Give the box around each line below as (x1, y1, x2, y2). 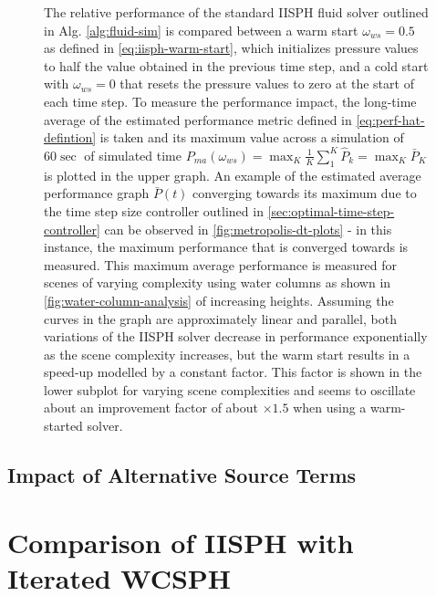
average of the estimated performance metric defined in (44, 110, 352, 129)
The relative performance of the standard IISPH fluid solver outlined (44, 3, 429, 21)
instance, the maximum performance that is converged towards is (44, 237, 409, 256)
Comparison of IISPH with (7, 523, 354, 560)
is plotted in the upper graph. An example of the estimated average (44, 165, 421, 184)
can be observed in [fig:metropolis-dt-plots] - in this (104, 219, 392, 238)
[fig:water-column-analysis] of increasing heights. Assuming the (44, 290, 394, 309)
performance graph (44, 183, 150, 203)
